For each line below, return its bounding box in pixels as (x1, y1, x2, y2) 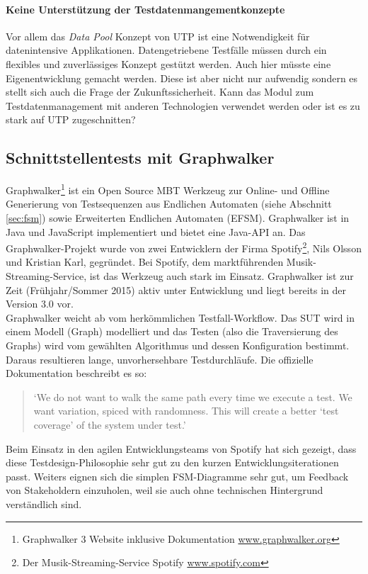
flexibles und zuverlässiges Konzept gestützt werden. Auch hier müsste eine (6, 56, 331, 71)
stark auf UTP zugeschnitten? (6, 112, 136, 127)
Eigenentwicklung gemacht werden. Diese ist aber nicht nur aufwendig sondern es (6, 70, 358, 85)
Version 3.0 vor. (6, 296, 74, 311)
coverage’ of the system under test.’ (33, 417, 186, 432)
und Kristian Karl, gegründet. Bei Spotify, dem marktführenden (6, 254, 284, 269)
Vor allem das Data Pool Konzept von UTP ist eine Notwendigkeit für (6, 28, 310, 43)
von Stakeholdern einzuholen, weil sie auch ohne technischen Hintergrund (6, 483, 323, 497)
